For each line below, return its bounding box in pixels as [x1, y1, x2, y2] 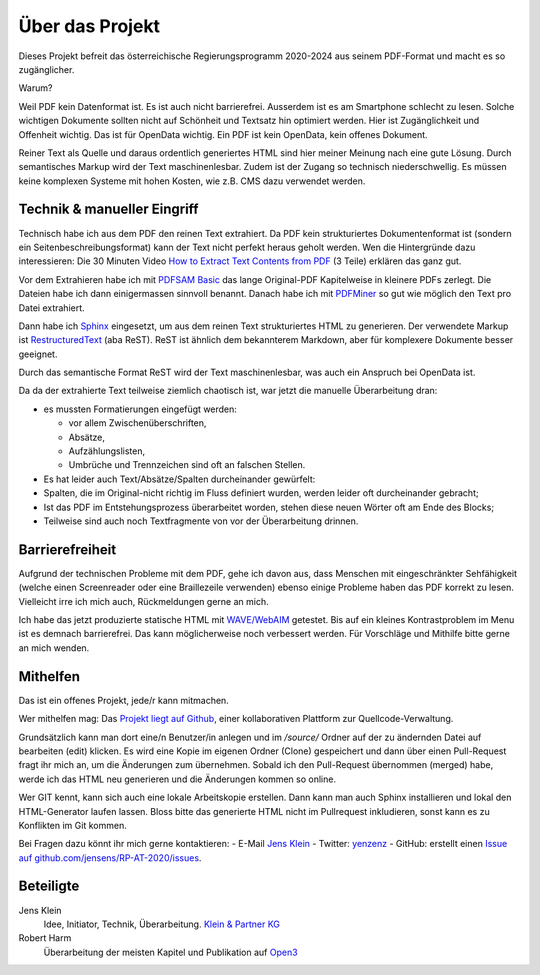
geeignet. [18, 348, 58, 360]
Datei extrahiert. [18, 301, 85, 314]
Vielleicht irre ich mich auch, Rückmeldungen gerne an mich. [18, 595, 269, 607]
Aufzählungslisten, [68, 445, 145, 457]
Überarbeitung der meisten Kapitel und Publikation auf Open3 [43, 946, 299, 958]
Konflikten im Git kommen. [18, 819, 127, 831]
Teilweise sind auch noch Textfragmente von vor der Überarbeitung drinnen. [43, 515, 359, 527]
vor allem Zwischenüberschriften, [68, 417, 207, 429]
